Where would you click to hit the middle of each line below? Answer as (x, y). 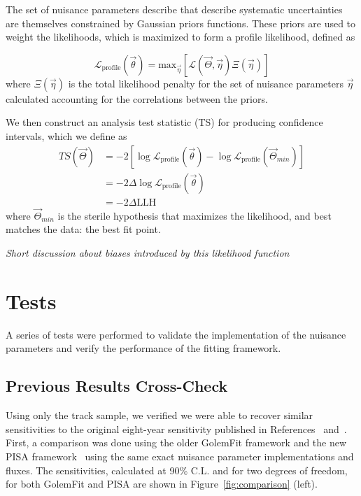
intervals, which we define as (66, 135)
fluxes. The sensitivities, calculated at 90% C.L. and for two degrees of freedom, (177, 470)
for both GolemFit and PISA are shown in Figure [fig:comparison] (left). (162, 484)
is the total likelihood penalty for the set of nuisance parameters (206, 83)
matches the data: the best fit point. (83, 229)
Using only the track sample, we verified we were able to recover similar (160, 415)
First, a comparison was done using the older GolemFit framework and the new (176, 442)
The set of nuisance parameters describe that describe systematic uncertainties (174, 9)
